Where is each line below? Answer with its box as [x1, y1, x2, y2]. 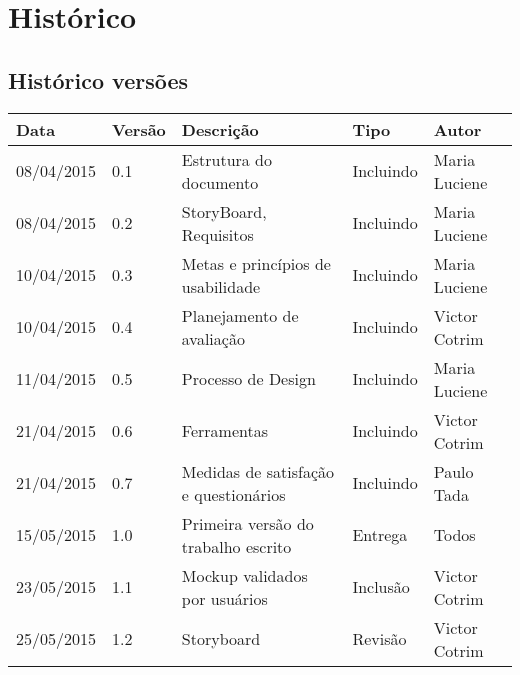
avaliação [181, 326, 245, 350]
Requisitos [181, 222, 254, 246]
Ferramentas [181, 419, 268, 443]
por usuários [181, 586, 268, 610]
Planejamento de [181, 303, 299, 327]
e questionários [181, 482, 286, 506]
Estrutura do [181, 147, 273, 171]
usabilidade [181, 274, 261, 298]
